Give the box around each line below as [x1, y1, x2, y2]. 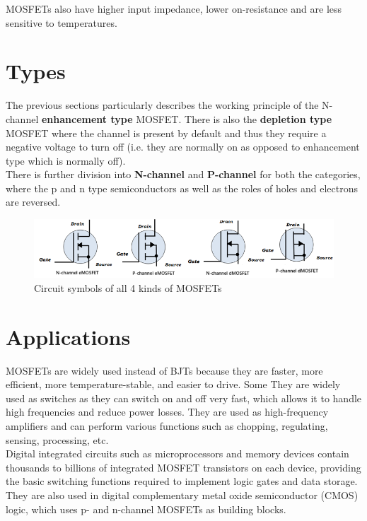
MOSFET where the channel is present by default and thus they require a [6, 125, 327, 140]
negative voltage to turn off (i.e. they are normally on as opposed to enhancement [6, 139, 360, 154]
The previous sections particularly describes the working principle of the [6, 98, 319, 112]
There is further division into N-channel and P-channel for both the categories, [6, 167, 361, 182]
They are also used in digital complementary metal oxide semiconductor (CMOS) [6, 487, 359, 502]
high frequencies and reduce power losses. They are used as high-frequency [6, 404, 329, 419]
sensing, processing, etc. [6, 432, 109, 447]
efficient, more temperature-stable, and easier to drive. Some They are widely [6, 377, 341, 392]
